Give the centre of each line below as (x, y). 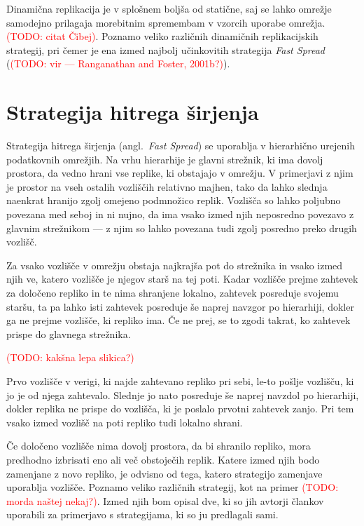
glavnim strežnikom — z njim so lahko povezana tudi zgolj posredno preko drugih (182, 228)
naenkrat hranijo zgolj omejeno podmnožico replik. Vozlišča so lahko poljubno (174, 200)
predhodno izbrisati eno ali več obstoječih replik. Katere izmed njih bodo (163, 459)
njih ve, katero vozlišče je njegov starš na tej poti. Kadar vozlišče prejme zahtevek (182, 279)
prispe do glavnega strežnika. (69, 333)
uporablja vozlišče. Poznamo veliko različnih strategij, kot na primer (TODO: (173, 487)
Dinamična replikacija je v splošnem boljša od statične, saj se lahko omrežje (169, 8)
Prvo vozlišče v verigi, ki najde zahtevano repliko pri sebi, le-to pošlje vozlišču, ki (180, 381)
